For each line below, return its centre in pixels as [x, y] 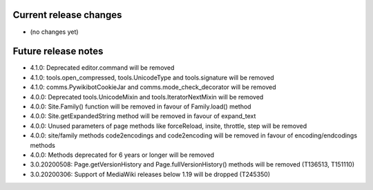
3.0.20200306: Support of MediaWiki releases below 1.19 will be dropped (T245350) [150, 174]
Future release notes [58, 51]
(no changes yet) [54, 32]
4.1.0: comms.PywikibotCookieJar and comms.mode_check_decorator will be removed [153, 87]
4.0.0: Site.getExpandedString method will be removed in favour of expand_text [143, 116]
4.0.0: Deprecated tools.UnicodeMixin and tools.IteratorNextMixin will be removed [147, 97]
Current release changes [67, 15]
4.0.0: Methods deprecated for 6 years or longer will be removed [122, 155]
